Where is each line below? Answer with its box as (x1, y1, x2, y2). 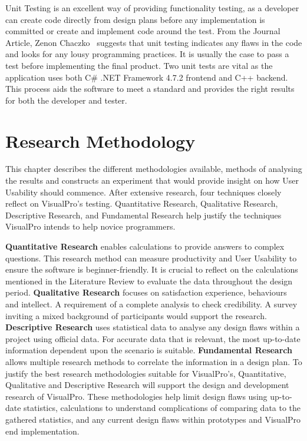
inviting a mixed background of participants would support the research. (5, 309, 267, 321)
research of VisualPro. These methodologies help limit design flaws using (5, 390, 268, 402)
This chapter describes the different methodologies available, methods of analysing (5, 163, 302, 175)
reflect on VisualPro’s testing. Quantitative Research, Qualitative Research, (5, 197, 278, 210)
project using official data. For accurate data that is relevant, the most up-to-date (5, 332, 301, 344)
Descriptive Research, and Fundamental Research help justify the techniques (5, 208, 282, 221)
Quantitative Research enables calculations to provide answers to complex (5, 240, 285, 253)
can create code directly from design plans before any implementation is (5, 13, 265, 25)
